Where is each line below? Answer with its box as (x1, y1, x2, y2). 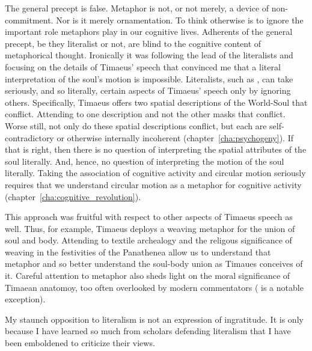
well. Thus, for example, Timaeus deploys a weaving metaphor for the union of (5, 222, 295, 234)
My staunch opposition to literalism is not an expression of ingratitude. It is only (5, 313, 304, 325)
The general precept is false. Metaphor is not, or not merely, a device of (5, 2, 269, 14)
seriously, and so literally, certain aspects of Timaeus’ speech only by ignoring (5, 84, 291, 97)
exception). (5, 293, 46, 305)
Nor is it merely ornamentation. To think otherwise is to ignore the (56, 13, 304, 26)
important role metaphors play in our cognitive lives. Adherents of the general (5, 25, 293, 38)
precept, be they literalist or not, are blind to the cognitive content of (5, 37, 262, 49)
